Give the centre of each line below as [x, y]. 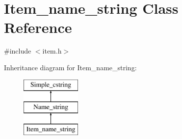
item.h [52, 51]
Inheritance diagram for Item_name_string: [70, 67]
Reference [38, 27]
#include [18, 51]
